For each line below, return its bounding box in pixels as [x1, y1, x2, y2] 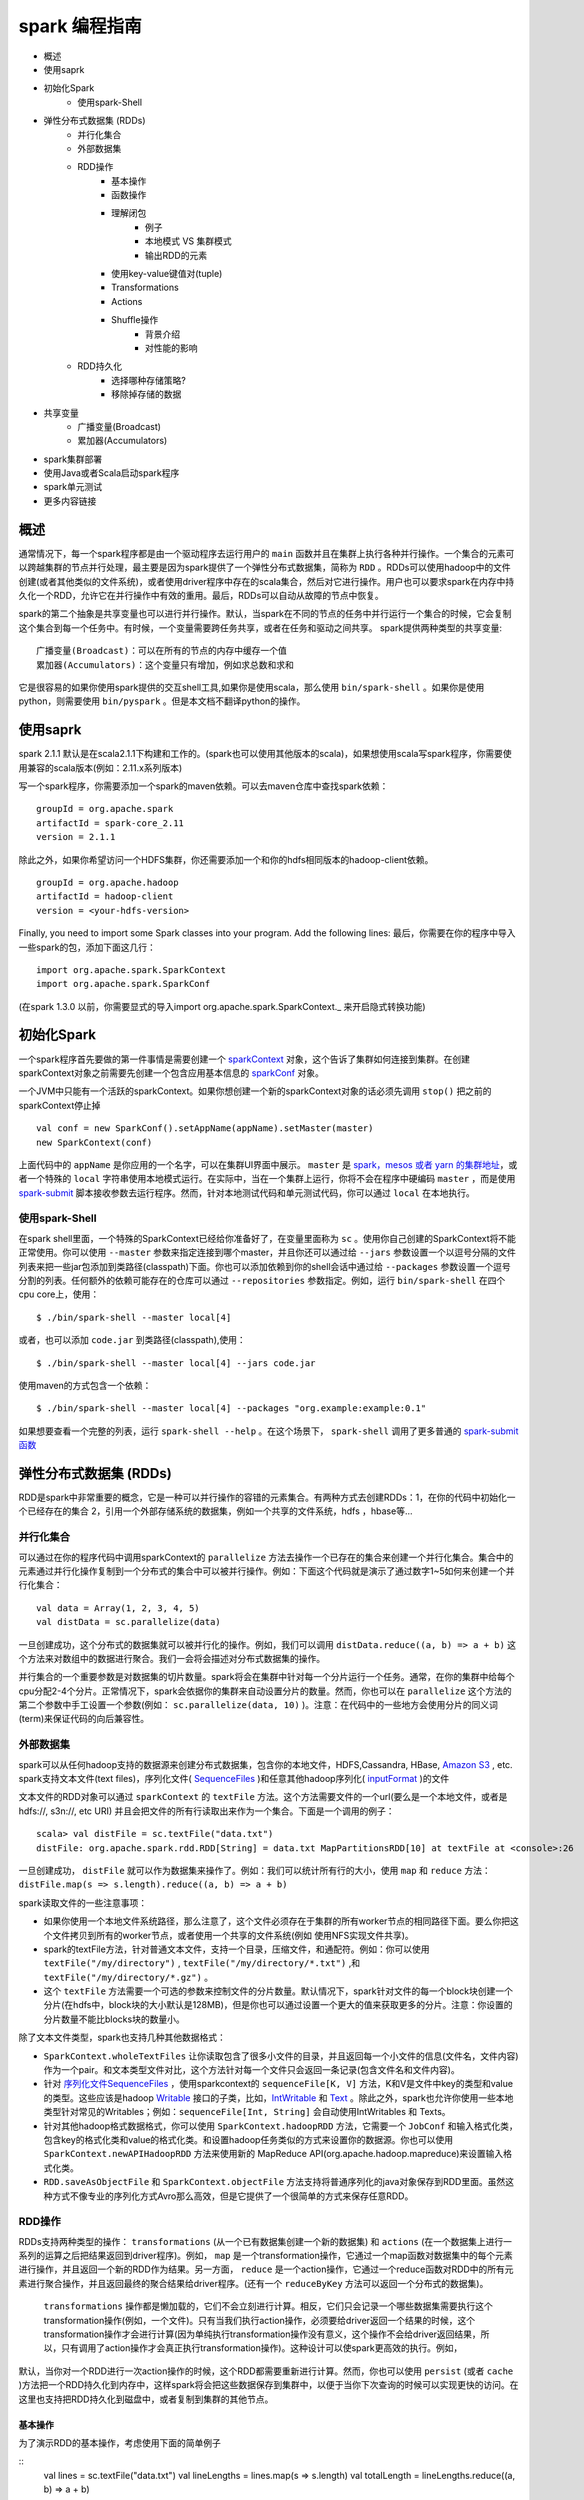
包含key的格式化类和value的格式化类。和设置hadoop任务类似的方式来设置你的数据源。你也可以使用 [43, 2134, 454, 2145]
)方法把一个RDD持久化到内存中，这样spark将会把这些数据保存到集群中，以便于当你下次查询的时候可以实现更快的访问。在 [18, 2379, 519, 2391]
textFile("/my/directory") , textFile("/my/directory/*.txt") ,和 [43, 1957, 360, 1969]
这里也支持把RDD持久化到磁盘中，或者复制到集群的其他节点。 [18, 2393, 274, 2405]
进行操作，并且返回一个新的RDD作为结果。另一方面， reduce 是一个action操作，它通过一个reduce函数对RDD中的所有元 [18, 2263, 514, 2275]
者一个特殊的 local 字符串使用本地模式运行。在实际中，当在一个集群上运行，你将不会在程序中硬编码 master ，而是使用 [18, 1173, 516, 1185]
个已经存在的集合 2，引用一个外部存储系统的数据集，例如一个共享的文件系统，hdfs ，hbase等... [18, 1505, 414, 1517]
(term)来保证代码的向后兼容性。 [18, 1713, 150, 1725]
